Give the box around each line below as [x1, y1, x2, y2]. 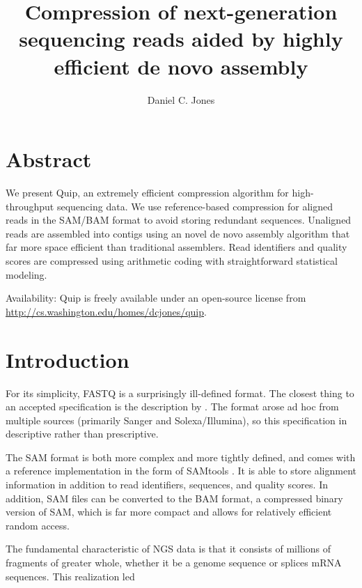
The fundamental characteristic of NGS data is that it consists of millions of [6, 541, 331, 556]
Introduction [6, 345, 129, 373]
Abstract [6, 145, 92, 173]
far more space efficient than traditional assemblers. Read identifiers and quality [6, 240, 347, 254]
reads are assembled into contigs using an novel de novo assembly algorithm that [6, 226, 350, 240]
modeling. [6, 267, 47, 281]
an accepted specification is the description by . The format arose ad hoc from [6, 399, 339, 414]
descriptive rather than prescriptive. [6, 426, 159, 441]
